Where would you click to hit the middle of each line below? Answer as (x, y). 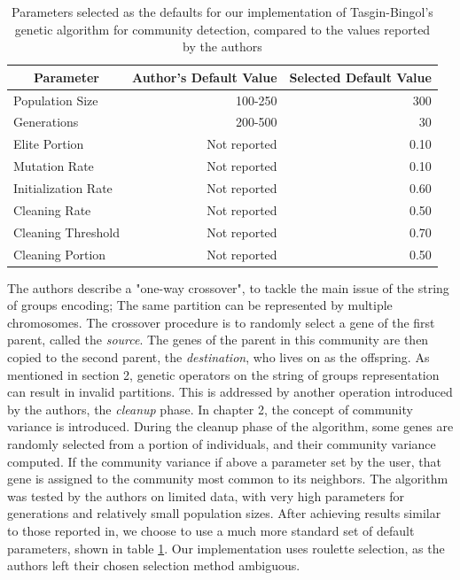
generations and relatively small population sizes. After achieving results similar (224, 513)
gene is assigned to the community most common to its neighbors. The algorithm (228, 479)
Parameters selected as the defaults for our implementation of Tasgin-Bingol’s (222, 12)
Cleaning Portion (60, 254)
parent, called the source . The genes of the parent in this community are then (218, 340)
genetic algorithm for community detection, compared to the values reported (222, 29)
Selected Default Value (360, 77)
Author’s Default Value (204, 77)
